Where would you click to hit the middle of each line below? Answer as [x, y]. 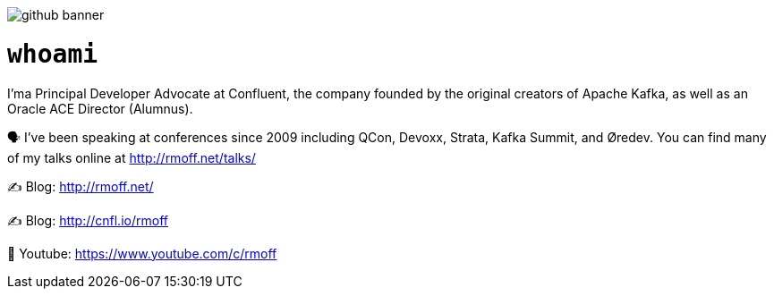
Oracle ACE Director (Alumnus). [100, 108]
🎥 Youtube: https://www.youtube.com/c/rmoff [142, 253]
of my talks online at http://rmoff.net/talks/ [132, 157]
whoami [53, 54]
